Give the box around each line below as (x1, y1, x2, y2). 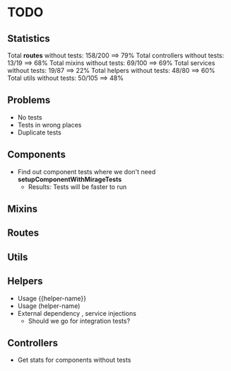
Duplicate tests (17, 128, 61, 137)
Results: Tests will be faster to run (28, 182, 127, 191)
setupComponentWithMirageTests (17, 175, 122, 183)
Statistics (7, 33, 51, 45)
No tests (17, 113, 42, 121)
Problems (7, 94, 51, 106)
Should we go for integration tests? (28, 316, 131, 325)
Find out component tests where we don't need (17, 167, 156, 176)
